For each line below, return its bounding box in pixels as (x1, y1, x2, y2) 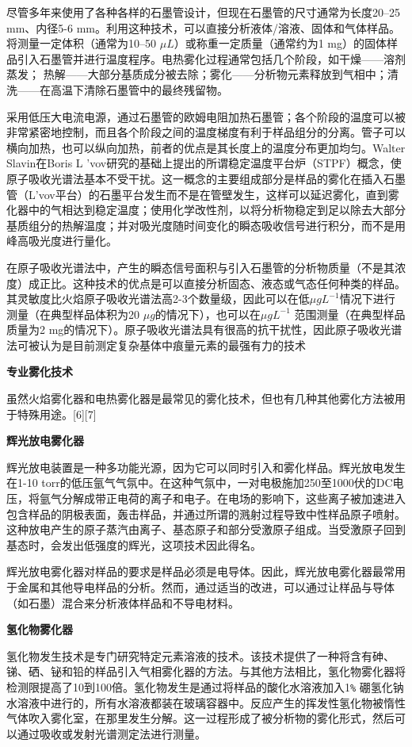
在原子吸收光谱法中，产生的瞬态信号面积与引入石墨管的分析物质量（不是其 (6, 259, 395, 275)
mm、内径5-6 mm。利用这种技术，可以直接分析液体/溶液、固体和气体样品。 (6, 19, 400, 36)
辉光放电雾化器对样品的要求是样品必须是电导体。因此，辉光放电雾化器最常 (6, 563, 395, 580)
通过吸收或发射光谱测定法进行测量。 (17, 725, 206, 741)
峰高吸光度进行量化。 (6, 232, 117, 249)
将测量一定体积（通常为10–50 (6, 35, 156, 52)
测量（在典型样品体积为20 (6, 305, 139, 322)
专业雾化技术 (6, 363, 73, 380)
